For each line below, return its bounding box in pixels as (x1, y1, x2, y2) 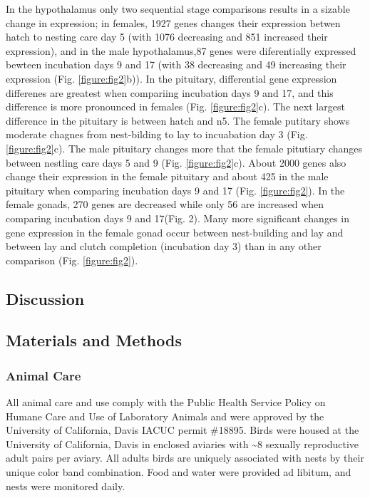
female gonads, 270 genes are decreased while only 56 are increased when (6, 197, 324, 212)
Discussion (6, 287, 85, 309)
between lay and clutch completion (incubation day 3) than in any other (6, 239, 322, 254)
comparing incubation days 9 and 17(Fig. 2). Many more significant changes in (6, 210, 349, 225)
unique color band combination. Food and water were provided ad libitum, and (6, 465, 351, 479)
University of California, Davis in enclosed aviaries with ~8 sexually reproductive (6, 436, 359, 451)
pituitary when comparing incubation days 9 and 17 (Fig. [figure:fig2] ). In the (6, 182, 345, 197)
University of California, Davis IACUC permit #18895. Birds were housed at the (6, 422, 359, 437)
